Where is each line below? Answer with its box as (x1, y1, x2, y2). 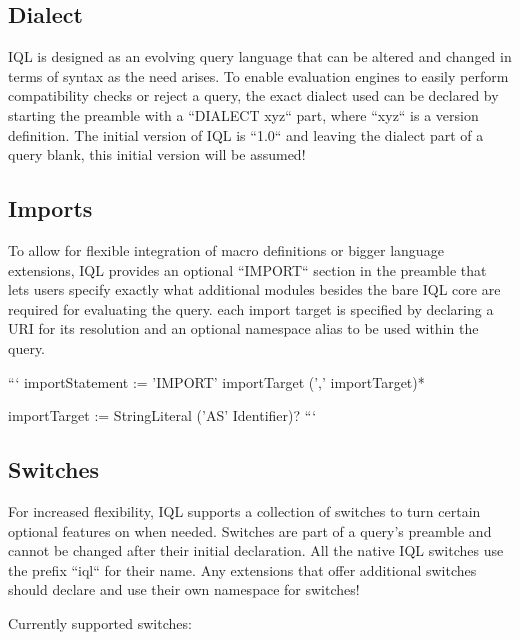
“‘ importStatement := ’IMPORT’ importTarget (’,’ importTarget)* (8, 371, 425, 392)
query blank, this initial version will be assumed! (8, 144, 306, 165)
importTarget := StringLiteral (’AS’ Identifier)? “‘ (8, 405, 317, 426)
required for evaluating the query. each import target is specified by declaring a (8, 298, 494, 319)
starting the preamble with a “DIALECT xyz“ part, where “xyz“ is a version (8, 104, 479, 125)
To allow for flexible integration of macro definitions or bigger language (8, 239, 444, 260)
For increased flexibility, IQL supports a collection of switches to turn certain (8, 500, 481, 521)
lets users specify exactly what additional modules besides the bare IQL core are (8, 279, 501, 300)
